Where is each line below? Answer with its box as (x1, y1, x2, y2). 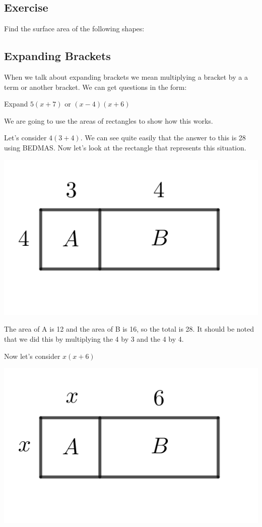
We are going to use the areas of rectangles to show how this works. (4, 115, 213, 126)
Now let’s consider (4, 350, 60, 361)
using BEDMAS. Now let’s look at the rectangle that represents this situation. (4, 142, 246, 152)
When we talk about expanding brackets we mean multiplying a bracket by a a (4, 72, 248, 82)
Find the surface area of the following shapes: (4, 23, 145, 34)
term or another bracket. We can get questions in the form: (4, 81, 187, 92)
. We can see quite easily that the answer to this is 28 (80, 132, 246, 143)
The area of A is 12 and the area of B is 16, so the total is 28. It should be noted (4, 324, 254, 334)
